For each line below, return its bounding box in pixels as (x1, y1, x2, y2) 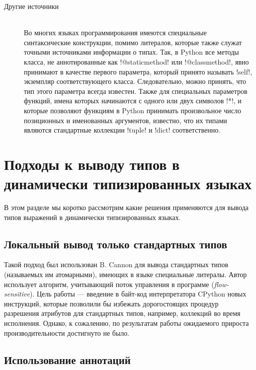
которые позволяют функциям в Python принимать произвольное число (24, 105, 242, 115)
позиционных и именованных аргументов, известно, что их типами (24, 115, 227, 125)
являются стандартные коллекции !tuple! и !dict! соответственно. (24, 125, 221, 135)
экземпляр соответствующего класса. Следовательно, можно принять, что (24, 76, 247, 86)
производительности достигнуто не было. (4, 327, 130, 338)
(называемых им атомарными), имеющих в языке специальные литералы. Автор (4, 269, 247, 280)
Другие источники (4, 1, 59, 11)
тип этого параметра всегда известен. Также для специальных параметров (24, 85, 248, 96)
